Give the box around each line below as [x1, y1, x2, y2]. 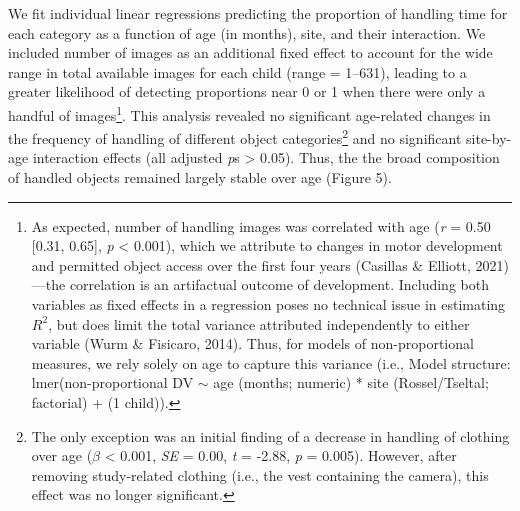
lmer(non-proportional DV [31, 372, 194, 393]
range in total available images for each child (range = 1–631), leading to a [8, 61, 467, 82]
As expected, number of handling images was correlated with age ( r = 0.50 [31, 215, 491, 236]
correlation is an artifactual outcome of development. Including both [69, 274, 489, 295]
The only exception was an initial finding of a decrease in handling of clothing [31, 425, 510, 446]
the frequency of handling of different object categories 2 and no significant [8, 125, 462, 148]
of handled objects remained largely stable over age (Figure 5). [8, 167, 392, 188]
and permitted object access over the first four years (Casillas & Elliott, [31, 254, 471, 275]
